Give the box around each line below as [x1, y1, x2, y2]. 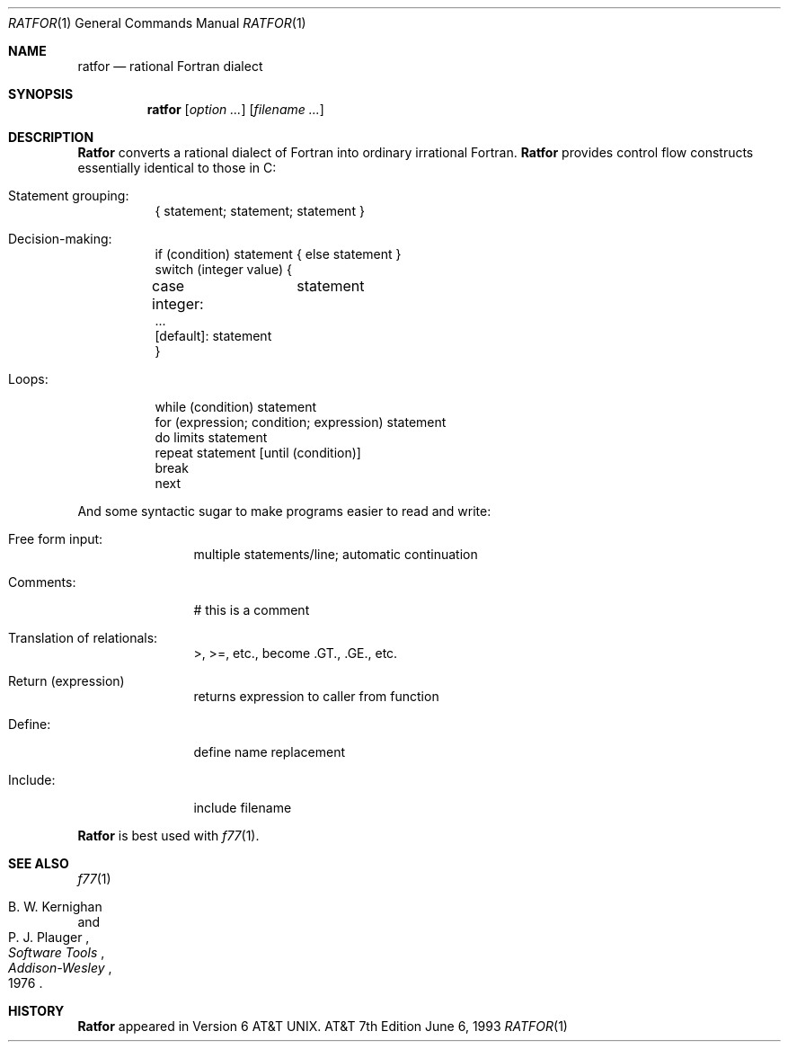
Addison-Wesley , [8, 960, 112, 975]
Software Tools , [8, 945, 105, 960]
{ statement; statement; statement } [155, 203, 365, 218]
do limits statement [155, 430, 268, 445]
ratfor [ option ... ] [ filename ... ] [146, 102, 324, 117]
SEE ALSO [8, 856, 69, 871]
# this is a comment [193, 602, 310, 618]
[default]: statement [155, 328, 272, 343]
